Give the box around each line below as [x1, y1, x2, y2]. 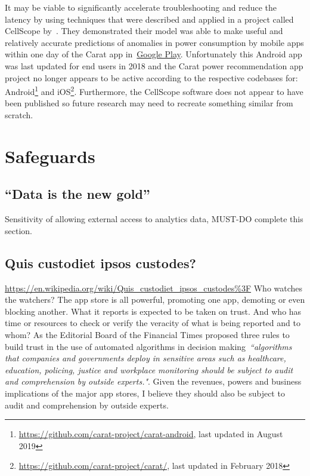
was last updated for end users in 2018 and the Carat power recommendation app [5, 59, 303, 72]
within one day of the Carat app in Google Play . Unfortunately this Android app [5, 48, 302, 60]
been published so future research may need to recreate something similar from [5, 97, 293, 109]
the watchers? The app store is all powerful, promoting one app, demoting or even [5, 293, 305, 306]
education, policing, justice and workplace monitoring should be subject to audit [5, 363, 293, 376]
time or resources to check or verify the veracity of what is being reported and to [5, 317, 300, 329]
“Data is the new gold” [5, 185, 150, 203]
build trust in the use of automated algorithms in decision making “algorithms [5, 340, 292, 352]
